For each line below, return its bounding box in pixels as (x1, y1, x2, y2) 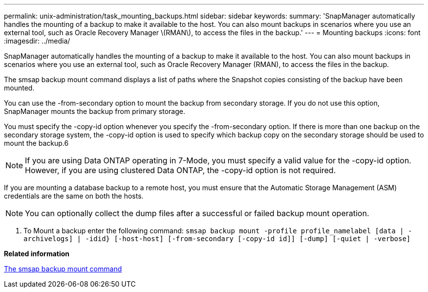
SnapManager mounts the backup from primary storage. (4, 107, 186, 115)
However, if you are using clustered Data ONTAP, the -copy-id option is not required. (25, 165, 336, 175)
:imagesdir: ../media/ (4, 37, 70, 45)
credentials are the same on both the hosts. (4, 192, 144, 200)
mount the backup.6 (4, 139, 69, 147)
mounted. (4, 84, 35, 92)
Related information (4, 249, 70, 258)
